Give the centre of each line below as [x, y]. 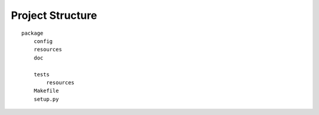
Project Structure [54, 15]
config [43, 41]
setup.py [46, 99]
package [32, 33]
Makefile [46, 91]
